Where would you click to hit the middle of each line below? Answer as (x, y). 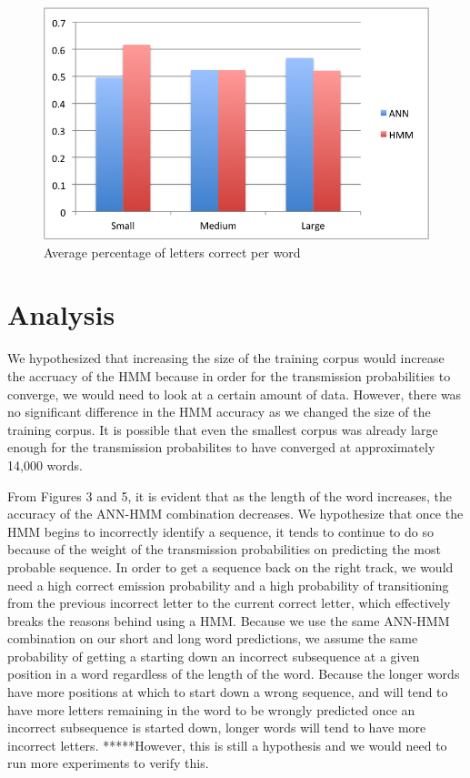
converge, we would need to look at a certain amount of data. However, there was (235, 394)
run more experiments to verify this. (108, 763)
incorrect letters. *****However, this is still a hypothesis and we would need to (227, 745)
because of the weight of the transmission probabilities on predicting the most (224, 549)
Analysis (61, 314)
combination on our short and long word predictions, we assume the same (213, 638)
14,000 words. (45, 465)
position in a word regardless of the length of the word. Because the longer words (234, 674)
